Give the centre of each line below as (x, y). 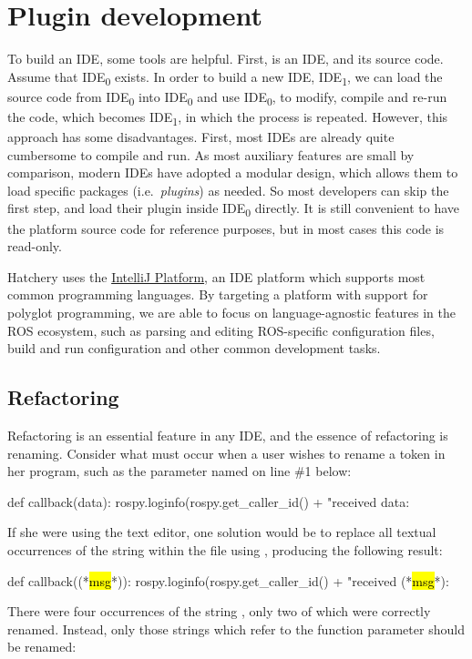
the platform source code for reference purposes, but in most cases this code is (226, 228)
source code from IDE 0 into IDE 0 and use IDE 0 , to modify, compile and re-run (227, 97)
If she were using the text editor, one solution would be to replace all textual (222, 532)
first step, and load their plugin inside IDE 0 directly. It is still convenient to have (233, 209)
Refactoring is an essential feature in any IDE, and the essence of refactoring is (228, 435)
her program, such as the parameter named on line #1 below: (180, 471)
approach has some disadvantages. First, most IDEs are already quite (201, 137)
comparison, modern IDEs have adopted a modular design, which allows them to (233, 172)
